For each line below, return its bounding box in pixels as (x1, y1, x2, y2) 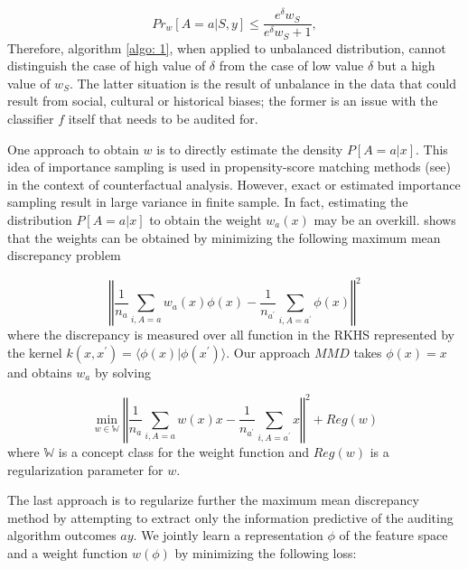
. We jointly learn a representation (133, 526, 323, 545)
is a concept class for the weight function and (58, 442, 309, 461)
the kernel (7, 342, 62, 361)
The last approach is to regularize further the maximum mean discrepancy (7, 490, 419, 509)
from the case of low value (219, 56, 364, 75)
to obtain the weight (149, 210, 262, 229)
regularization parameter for (7, 460, 164, 479)
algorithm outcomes (7, 526, 117, 545)
